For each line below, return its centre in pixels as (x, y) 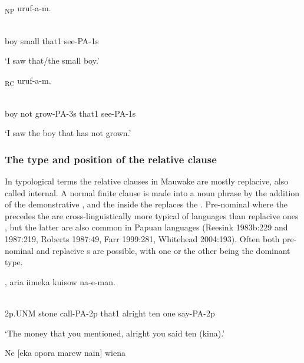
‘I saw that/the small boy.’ (52, 60)
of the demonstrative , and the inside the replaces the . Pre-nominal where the (146, 204)
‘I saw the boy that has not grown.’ (68, 133)
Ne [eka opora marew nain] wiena (65, 353)
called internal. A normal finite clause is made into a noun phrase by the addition (152, 192)
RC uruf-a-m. (28, 81)
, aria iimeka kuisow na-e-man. (60, 281)
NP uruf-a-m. (28, 9)
